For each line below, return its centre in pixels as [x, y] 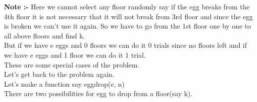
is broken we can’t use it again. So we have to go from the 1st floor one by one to [128, 26]
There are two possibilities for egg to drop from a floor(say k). [98, 93]
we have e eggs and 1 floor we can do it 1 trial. [75, 54]
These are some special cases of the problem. [72, 64]
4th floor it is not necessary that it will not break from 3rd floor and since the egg [128, 16]
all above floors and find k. [45, 35]
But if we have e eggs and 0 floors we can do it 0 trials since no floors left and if [126, 45]
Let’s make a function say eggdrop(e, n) [64, 84]
